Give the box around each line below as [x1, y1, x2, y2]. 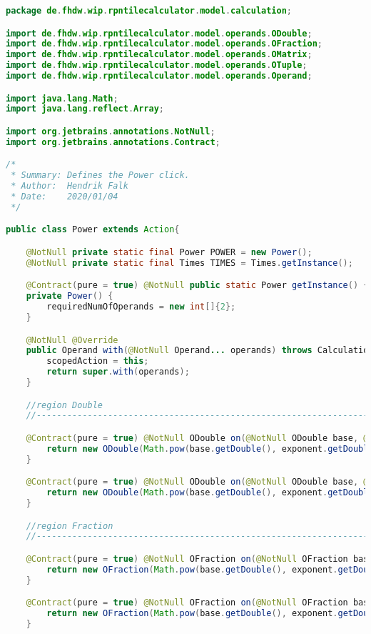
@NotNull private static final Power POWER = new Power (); [26, 247, 312, 257]
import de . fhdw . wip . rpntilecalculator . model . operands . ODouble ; [6, 28, 312, 39]
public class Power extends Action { [6, 224, 180, 235]
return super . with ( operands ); [46, 367, 190, 377]
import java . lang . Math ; [6, 93, 118, 104]
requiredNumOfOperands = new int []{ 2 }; [46, 302, 236, 312]
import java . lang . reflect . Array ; [6, 104, 165, 114]
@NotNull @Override [26, 335, 118, 345]
